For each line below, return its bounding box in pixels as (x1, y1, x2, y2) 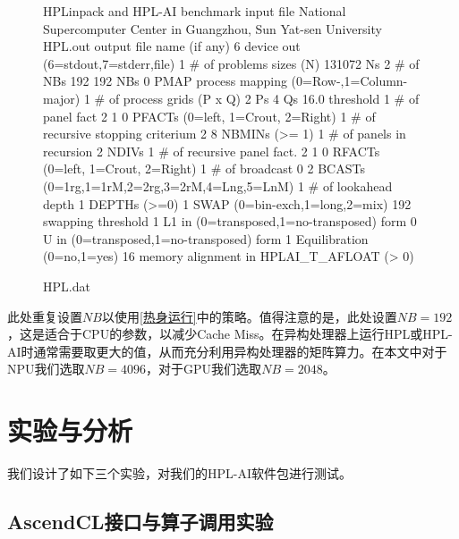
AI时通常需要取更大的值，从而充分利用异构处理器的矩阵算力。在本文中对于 (7, 341, 447, 360)
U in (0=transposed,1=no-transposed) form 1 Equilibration (43, 229, 369, 248)
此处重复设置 (7, 307, 82, 325)
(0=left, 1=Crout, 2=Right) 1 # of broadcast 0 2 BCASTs (43, 159, 365, 178)
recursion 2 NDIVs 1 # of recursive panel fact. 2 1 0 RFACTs (43, 141, 380, 160)
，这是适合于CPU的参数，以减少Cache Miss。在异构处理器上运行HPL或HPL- (7, 324, 453, 343)
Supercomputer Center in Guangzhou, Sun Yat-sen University (43, 19, 382, 38)
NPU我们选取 (7, 359, 85, 378)
